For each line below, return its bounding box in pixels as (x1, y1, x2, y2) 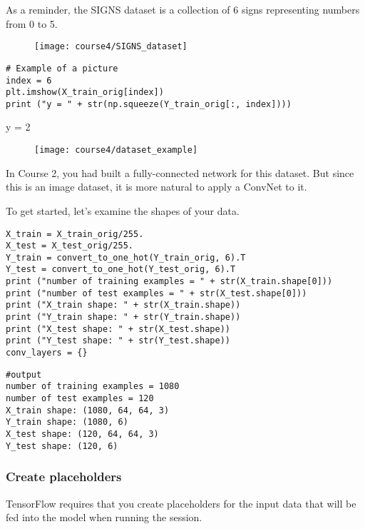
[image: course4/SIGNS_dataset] (34, 41, 187, 52)
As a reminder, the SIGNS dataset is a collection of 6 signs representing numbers (6, 2, 360, 16)
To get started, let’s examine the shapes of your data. (6, 203, 240, 218)
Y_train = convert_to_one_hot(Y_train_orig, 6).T (6, 252, 246, 263)
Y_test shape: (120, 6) (6, 440, 118, 451)
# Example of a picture (6, 63, 118, 74)
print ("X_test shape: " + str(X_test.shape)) (6, 323, 230, 334)
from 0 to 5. (6, 16, 58, 31)
